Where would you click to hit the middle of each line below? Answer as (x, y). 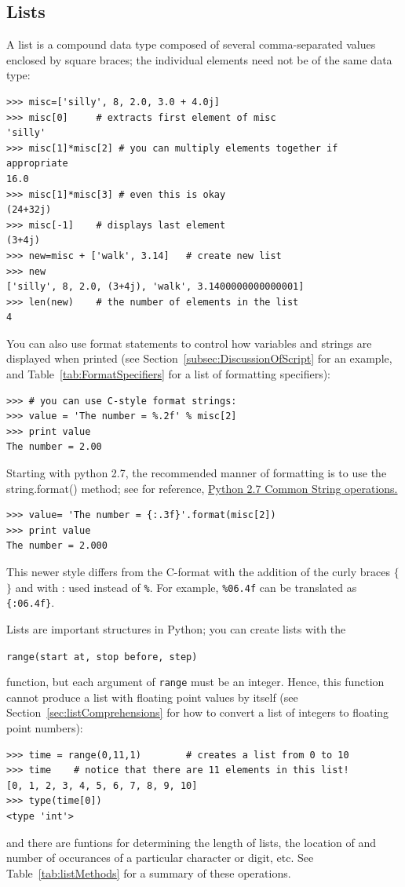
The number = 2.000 (57, 546)
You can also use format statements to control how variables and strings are (189, 343)
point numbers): (45, 728)
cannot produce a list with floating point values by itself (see (152, 697)
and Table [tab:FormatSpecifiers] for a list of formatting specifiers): (168, 374)
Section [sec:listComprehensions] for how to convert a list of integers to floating (198, 712)
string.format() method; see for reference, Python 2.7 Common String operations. (202, 488)
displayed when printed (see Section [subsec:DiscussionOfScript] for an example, (199, 358)
